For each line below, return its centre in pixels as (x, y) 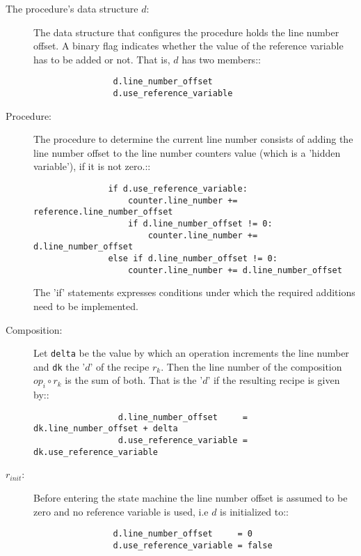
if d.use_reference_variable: (178, 189)
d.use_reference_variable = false (193, 545)
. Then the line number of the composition (251, 366)
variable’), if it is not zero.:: (92, 166)
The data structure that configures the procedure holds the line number (186, 32)
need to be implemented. (86, 306)
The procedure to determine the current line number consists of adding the (193, 139)
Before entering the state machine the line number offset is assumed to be (191, 498)
